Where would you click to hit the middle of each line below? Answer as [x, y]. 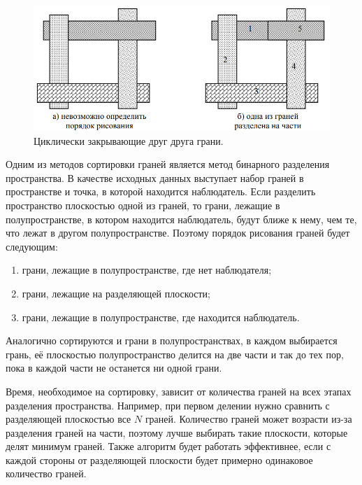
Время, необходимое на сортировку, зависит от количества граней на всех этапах [179, 391]
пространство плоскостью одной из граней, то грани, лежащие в [143, 205]
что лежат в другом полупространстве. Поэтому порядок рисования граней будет [178, 233]
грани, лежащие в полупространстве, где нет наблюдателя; [147, 270]
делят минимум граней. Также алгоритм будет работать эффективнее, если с [168, 446]
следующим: [32, 246]
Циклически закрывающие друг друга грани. [129, 140]
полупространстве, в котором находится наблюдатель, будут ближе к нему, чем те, [181, 219]
